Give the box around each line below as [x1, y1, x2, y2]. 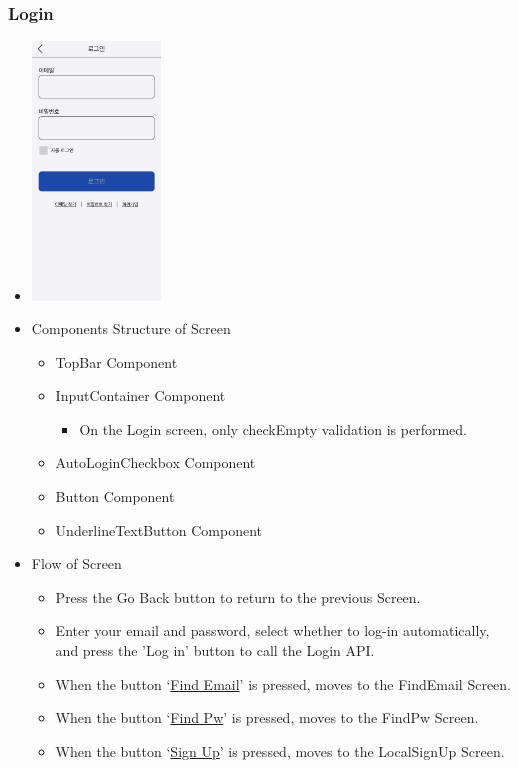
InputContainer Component [55, 385, 226, 406]
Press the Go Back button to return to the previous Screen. [55, 586, 421, 607]
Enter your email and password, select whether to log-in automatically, [55, 620, 490, 641]
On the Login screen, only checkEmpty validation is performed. [79, 418, 468, 439]
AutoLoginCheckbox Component [55, 452, 256, 473]
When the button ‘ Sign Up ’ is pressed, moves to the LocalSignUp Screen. [55, 740, 505, 761]
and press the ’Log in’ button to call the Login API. [55, 640, 375, 661]
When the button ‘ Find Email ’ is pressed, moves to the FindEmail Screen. [55, 673, 512, 694]
